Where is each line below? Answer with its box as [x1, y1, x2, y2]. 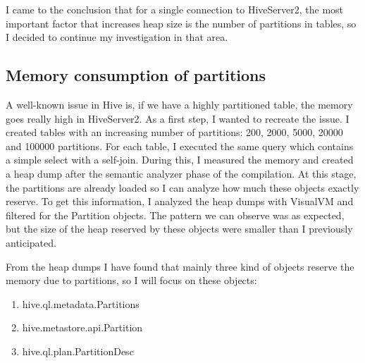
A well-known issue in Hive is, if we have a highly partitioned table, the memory [6, 97, 353, 111]
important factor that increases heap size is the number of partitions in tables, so [6, 16, 357, 30]
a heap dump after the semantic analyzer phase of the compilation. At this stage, [6, 166, 357, 180]
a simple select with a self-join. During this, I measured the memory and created [6, 152, 354, 167]
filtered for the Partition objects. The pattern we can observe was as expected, [6, 207, 345, 222]
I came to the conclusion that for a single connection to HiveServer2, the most [6, 2, 344, 16]
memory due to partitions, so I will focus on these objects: [6, 273, 257, 288]
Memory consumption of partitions [6, 64, 266, 86]
